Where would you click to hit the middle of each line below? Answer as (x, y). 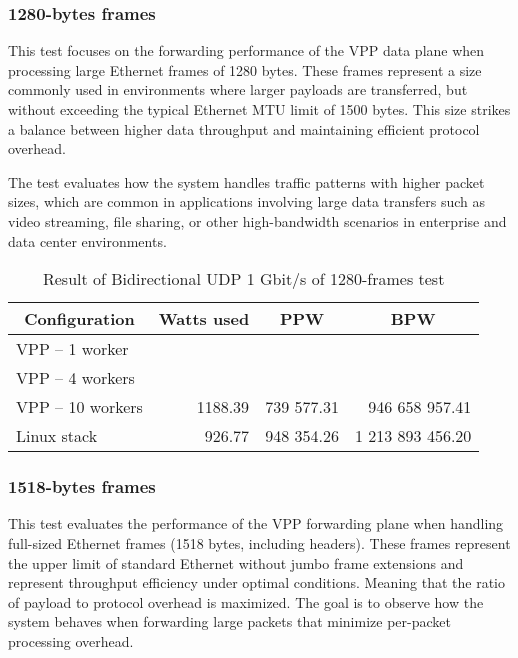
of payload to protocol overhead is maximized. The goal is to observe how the (246, 601)
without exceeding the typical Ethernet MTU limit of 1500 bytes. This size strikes (259, 109)
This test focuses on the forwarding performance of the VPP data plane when (246, 50)
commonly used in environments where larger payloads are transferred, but (238, 89)
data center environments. (87, 240)
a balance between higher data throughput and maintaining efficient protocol (244, 128)
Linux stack (57, 436)
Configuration (79, 319)
